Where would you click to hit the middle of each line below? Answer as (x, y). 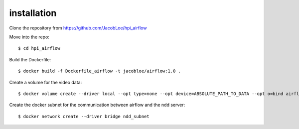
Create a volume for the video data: (46, 82)
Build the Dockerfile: (30, 59)
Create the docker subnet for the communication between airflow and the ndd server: (97, 105)
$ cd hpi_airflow (39, 48)
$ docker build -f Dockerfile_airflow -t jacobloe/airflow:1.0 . (100, 71)
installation (33, 13)
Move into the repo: (29, 37)
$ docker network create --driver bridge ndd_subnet (84, 116)
